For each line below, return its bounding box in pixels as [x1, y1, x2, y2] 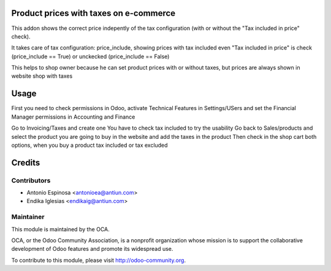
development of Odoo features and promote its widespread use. [11, 245, 173, 253]
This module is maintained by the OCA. [11, 225, 110, 232]
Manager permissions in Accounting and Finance [11, 113, 135, 121]
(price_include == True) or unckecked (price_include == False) [11, 53, 170, 60]
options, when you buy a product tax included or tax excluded [11, 141, 168, 149]
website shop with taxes [11, 72, 73, 80]
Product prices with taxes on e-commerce [11, 8, 176, 18]
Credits [11, 157, 40, 168]
